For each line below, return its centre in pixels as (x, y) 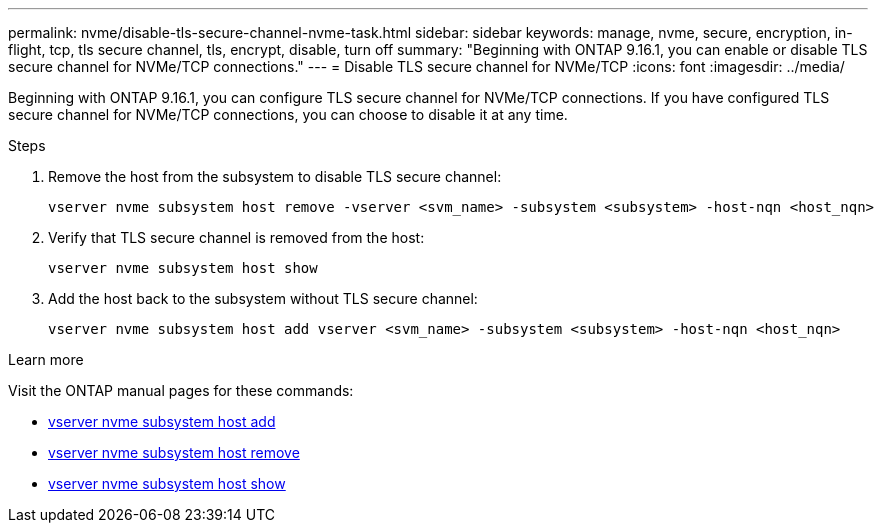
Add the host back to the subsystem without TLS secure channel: (263, 298)
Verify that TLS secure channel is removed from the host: (236, 237)
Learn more (46, 359)
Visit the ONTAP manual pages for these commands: (181, 390)
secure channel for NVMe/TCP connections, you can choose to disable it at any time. (288, 114)
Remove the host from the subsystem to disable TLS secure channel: (275, 176)
